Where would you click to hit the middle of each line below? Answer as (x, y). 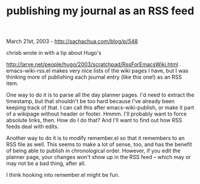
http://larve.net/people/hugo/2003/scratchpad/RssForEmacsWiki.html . (94, 64)
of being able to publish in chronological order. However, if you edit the (93, 151)
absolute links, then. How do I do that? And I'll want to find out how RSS (94, 120)
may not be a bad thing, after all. (46, 163)
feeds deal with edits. (33, 127)
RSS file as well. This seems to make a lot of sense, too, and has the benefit (99, 145)
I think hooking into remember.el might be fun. (63, 175)
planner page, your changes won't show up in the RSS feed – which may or (99, 157)
